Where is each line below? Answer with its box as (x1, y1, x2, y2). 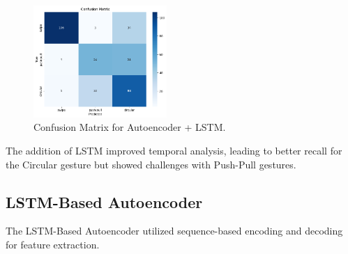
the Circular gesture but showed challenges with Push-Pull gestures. (6, 157, 296, 171)
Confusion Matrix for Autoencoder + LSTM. (33, 120, 226, 134)
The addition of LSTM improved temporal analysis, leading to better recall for (6, 143, 342, 157)
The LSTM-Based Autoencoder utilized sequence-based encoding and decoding (6, 223, 343, 238)
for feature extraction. (6, 237, 100, 251)
